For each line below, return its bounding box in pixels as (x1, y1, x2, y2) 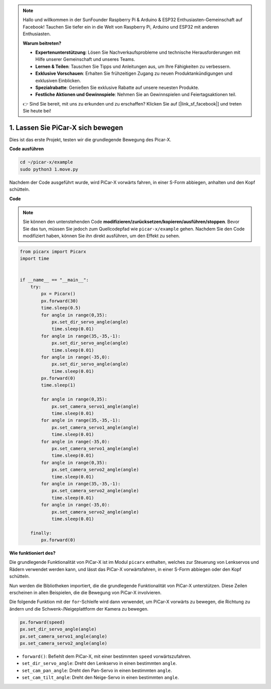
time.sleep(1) (41, 382, 76, 388)
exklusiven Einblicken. (35, 77, 81, 83)
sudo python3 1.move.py (20, 166, 79, 172)
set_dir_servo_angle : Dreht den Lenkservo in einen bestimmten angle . (22, 660, 177, 666)
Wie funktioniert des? (9, 550, 56, 556)
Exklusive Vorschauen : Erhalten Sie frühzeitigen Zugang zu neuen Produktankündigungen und (35, 70, 233, 76)
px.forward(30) (41, 298, 79, 304)
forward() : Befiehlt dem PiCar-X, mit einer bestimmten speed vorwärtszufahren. (22, 653, 192, 659)
